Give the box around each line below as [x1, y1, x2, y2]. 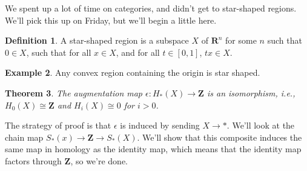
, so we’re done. [70, 154, 128, 167]
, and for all [116, 45, 160, 58]
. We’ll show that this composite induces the [137, 130, 302, 143]
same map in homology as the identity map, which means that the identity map [5, 142, 302, 155]
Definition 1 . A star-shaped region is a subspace [5, 34, 189, 47]
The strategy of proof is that [5, 119, 111, 132]
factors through [5, 154, 62, 167]
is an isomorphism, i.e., [206, 86, 295, 99]
